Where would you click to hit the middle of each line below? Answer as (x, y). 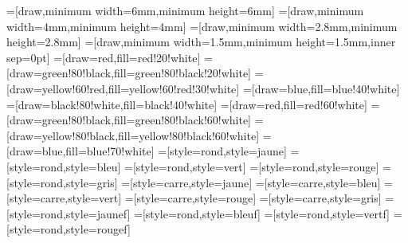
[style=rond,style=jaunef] (69, 213)
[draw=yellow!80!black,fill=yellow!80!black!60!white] (133, 135)
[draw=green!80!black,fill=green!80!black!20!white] (129, 73)
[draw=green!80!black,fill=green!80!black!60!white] (129, 120)
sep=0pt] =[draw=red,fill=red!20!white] (104, 57)
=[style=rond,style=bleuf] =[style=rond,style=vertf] (262, 213)
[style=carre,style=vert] (64, 198)
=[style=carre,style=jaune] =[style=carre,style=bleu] (251, 182)
